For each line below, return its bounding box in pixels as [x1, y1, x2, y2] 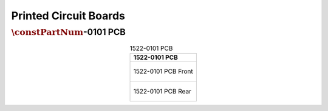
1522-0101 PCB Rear [133, 87, 191, 95]
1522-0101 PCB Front [133, 67, 194, 75]
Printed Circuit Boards [11, 9, 126, 22]
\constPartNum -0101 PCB [11, 27, 126, 37]
